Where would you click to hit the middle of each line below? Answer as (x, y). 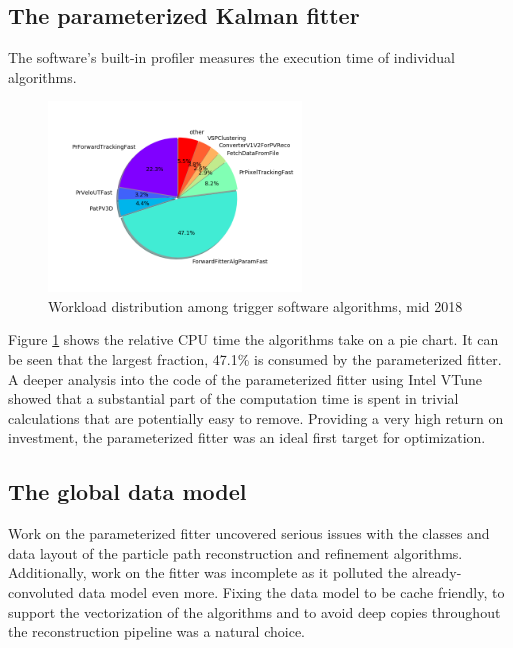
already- (436, 572)
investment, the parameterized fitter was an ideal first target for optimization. (247, 437)
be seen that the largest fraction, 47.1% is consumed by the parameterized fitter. (255, 358)
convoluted (41, 591)
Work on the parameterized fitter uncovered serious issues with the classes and (249, 533)
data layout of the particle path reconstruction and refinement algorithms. (235, 552)
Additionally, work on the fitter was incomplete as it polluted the (208, 572)
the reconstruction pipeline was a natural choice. (156, 631)
